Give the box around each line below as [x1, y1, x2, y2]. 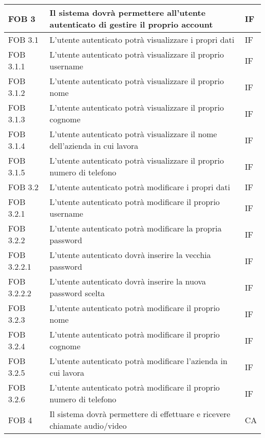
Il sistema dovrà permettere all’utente [49, 7, 206, 18]
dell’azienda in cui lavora [49, 140, 139, 151]
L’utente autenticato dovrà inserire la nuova [49, 275, 206, 287]
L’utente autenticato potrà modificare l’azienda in [49, 355, 228, 367]
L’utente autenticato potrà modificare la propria [49, 222, 222, 234]
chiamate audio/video [49, 420, 127, 431]
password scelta [49, 287, 105, 299]
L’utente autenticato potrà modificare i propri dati [49, 181, 230, 193]
